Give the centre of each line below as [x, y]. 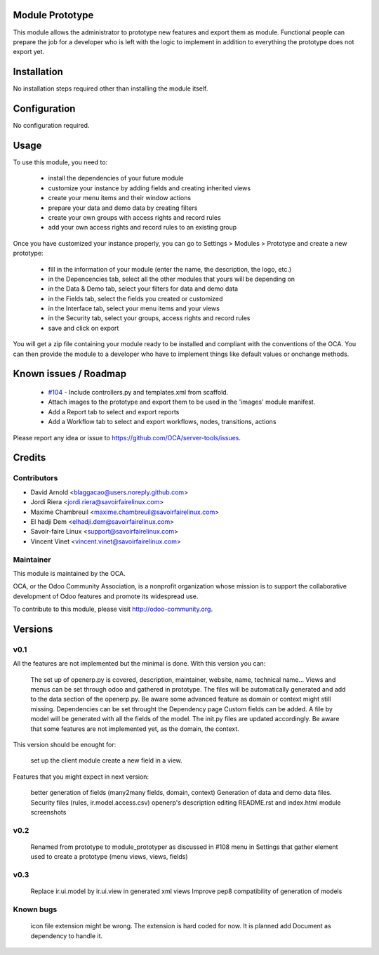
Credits [29, 457]
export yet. [29, 52]
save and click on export [84, 328]
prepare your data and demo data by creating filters [123, 208]
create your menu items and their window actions [120, 198]
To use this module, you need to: [60, 162]
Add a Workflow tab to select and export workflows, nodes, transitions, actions [162, 422]
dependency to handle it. [67, 936]
